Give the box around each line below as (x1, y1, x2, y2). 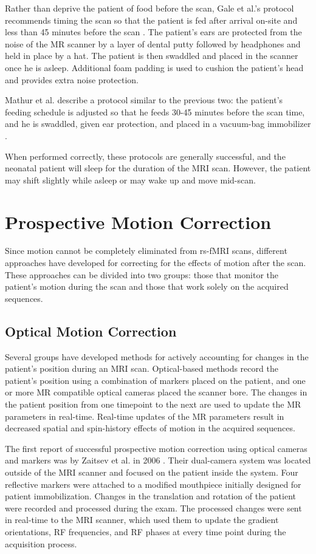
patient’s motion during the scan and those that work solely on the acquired (5, 280, 289, 293)
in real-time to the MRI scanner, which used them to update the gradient (5, 513, 279, 526)
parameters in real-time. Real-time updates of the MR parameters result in (5, 409, 284, 422)
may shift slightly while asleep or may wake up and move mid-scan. (5, 173, 256, 186)
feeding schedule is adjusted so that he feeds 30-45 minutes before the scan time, (5, 105, 305, 118)
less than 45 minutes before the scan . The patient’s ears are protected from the (5, 26, 302, 38)
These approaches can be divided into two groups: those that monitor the (5, 268, 278, 281)
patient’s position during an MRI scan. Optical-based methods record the (5, 362, 278, 375)
